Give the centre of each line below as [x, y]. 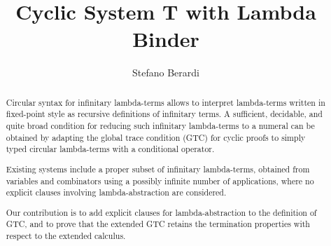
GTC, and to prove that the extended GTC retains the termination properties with [158, 224]
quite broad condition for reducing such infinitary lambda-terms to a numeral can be [160, 126]
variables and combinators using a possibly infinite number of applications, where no [160, 180]
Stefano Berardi [166, 73]
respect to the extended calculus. [66, 236]
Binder [166, 39]
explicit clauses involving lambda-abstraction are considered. [116, 192]
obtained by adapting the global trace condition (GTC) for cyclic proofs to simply [156, 137]
